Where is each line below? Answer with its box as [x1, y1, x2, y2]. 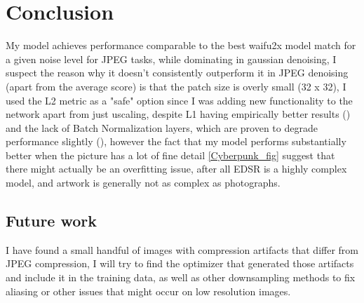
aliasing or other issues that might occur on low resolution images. [6, 283, 291, 298]
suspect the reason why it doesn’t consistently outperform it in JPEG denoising [6, 65, 349, 80]
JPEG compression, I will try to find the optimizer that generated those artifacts [6, 256, 354, 271]
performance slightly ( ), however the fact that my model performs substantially [6, 134, 346, 149]
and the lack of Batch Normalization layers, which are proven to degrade [6, 120, 318, 135]
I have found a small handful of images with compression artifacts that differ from [6, 242, 358, 257]
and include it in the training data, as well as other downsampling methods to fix [6, 270, 356, 285]
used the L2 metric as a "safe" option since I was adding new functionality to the [6, 93, 353, 107]
